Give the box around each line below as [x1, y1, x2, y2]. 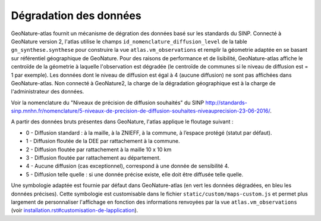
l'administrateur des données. [11, 88, 84, 95]
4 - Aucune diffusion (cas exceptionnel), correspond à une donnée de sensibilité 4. [26, 163, 229, 170]
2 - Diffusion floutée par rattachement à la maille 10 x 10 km [26, 146, 172, 153]
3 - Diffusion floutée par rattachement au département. [26, 154, 161, 161]
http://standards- [205, 99, 248, 106]
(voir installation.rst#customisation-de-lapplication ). [11, 207, 139, 214]
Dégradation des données [11, 9, 142, 22]
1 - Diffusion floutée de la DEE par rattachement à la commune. [26, 138, 180, 145]
